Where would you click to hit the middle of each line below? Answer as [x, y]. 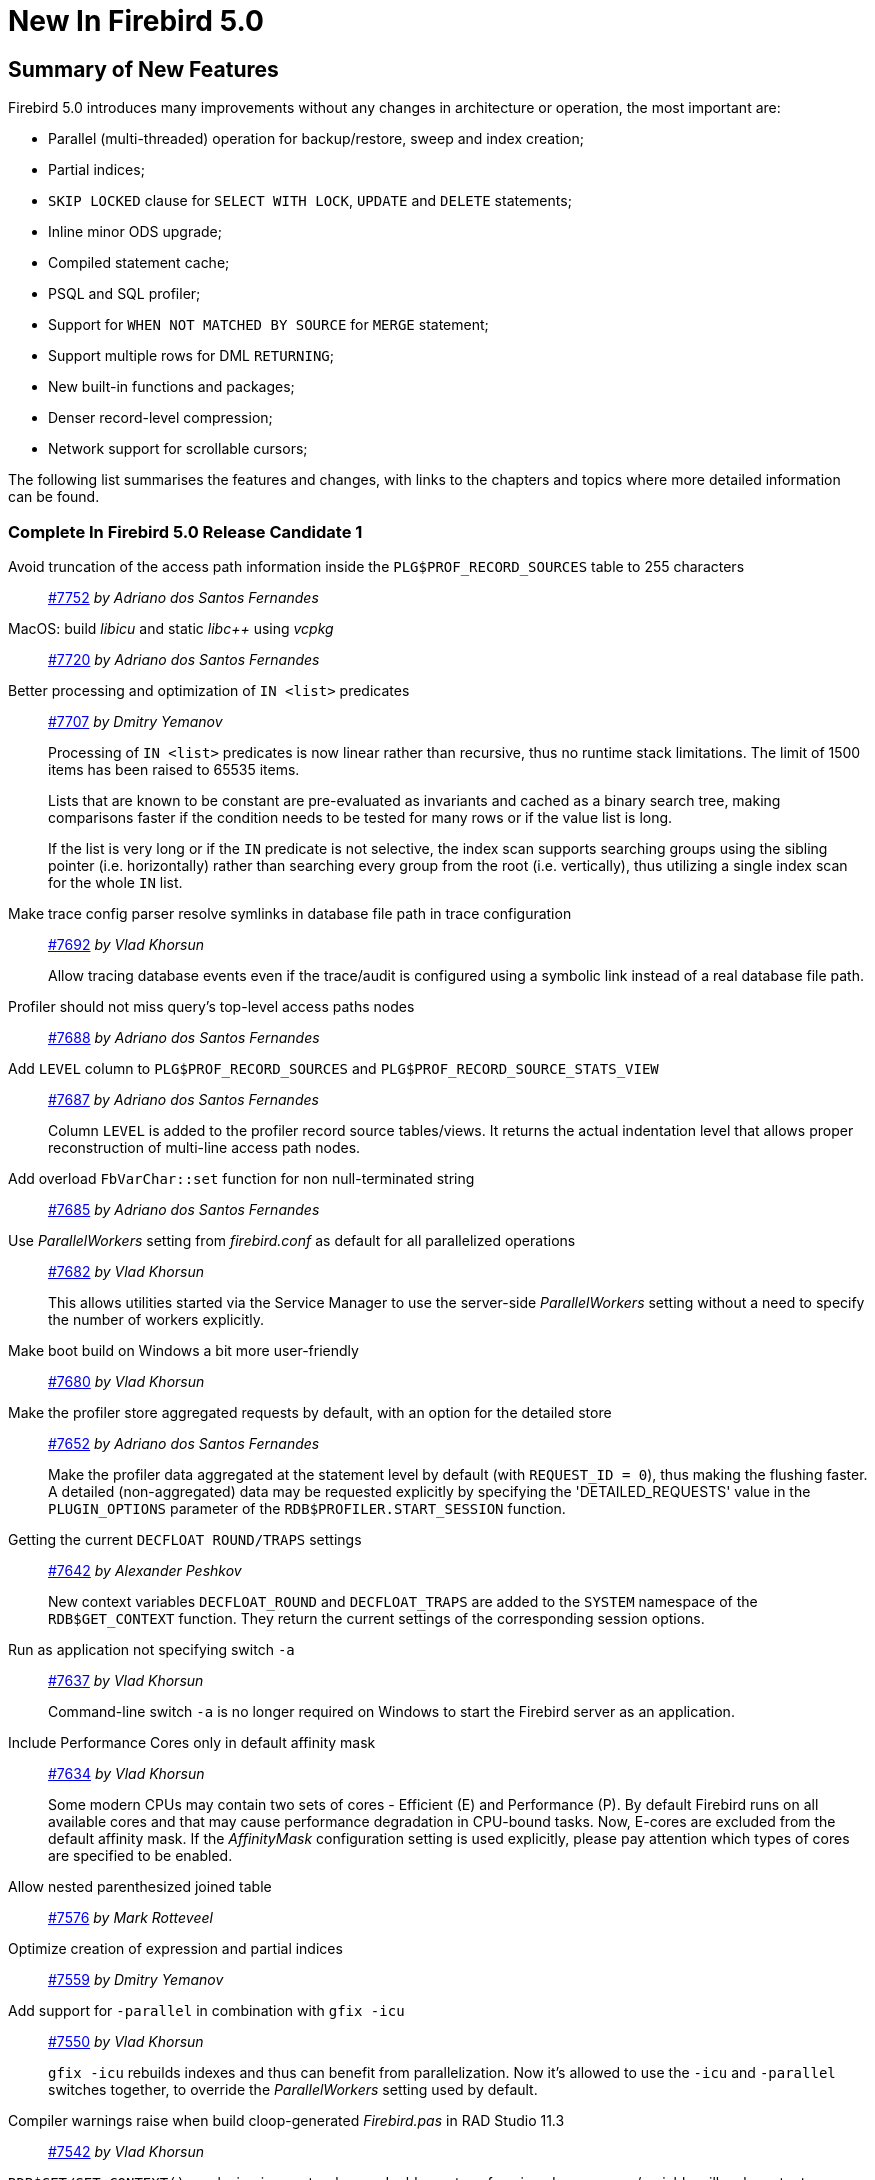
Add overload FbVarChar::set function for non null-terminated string [241, 1178]
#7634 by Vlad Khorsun [126, 1773]
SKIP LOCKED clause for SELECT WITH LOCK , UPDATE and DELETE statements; [310, 201]
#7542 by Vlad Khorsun [126, 2151]
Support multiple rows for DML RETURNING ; [191, 356]
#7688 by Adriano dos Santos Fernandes [184, 1037]
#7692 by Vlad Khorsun [126, 944]
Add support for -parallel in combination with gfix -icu [206, 2010]
